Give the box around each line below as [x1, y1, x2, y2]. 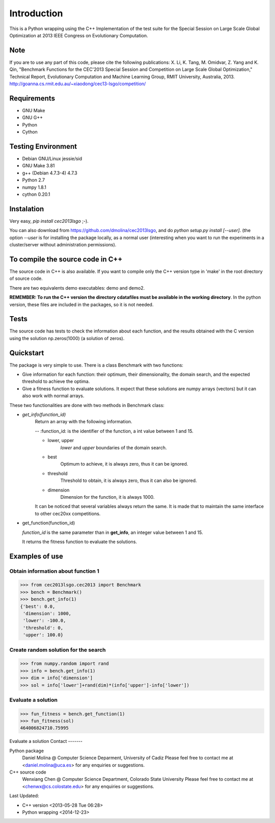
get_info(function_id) [22, 411, 66, 418]
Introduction [9, 8, 63, 19]
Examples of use [9, 552, 63, 560]
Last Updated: [9, 793, 39, 799]
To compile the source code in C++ [9, 255, 123, 264]
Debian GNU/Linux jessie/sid [22, 156, 82, 162]
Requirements [9, 94, 56, 102]
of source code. [9, 275, 43, 281]
